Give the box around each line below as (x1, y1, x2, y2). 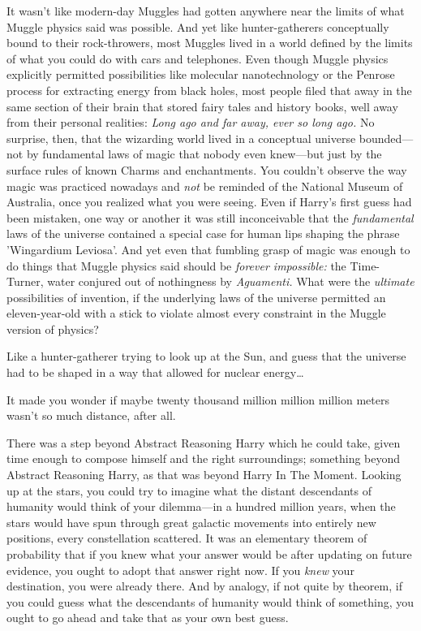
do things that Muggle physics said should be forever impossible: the (6, 257, 346, 274)
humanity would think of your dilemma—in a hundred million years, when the (6, 498, 396, 515)
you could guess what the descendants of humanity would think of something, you (6, 593, 415, 610)
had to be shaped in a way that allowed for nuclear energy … (6, 364, 304, 381)
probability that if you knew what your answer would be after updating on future (6, 546, 412, 562)
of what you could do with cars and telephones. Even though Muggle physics (6, 50, 389, 67)
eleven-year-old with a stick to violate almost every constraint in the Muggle (6, 305, 386, 322)
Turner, (6, 273, 44, 290)
